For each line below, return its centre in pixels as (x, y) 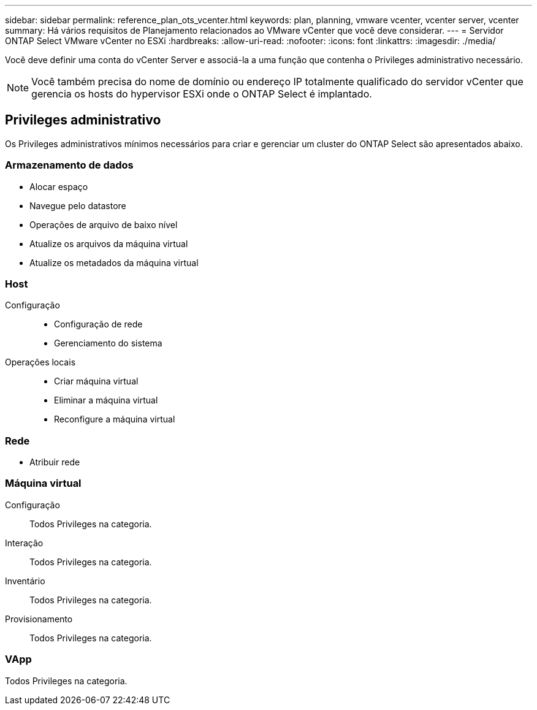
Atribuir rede (55, 462)
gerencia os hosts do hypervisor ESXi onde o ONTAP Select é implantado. (202, 94)
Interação (24, 543)
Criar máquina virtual (96, 381)
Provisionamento (39, 619)
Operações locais (40, 362)
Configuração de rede (98, 324)
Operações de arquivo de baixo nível (104, 224)
